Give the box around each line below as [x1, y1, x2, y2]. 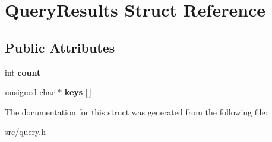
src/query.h [5, 125, 46, 138]
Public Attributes [5, 38, 115, 56]
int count [5, 66, 41, 78]
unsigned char [5, 86, 55, 98]
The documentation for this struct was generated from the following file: [5, 105, 268, 118]
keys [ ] [64, 86, 91, 98]
